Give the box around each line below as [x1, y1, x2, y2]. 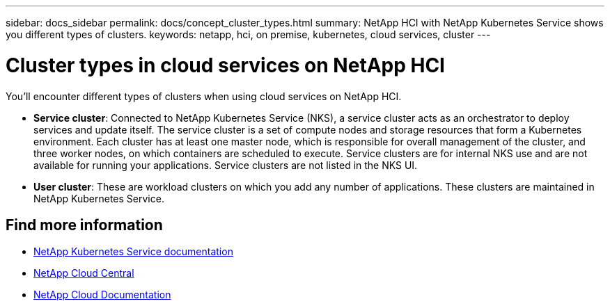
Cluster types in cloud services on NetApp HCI [6, 53, 445, 77]
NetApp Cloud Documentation [33, 289, 171, 301]
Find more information [6, 216, 163, 234]
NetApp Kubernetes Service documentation [33, 245, 233, 258]
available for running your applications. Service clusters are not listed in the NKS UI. [33, 159, 418, 171]
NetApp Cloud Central [33, 267, 134, 280]
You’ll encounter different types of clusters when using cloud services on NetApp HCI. [6, 90, 402, 102]
